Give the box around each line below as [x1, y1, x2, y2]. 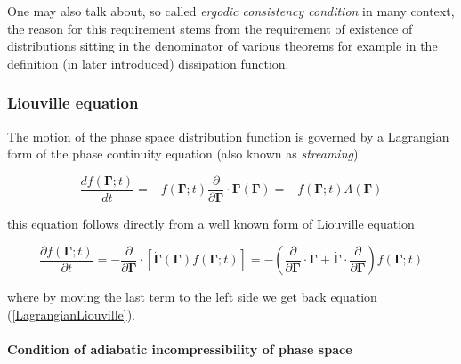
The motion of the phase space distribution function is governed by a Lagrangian [7, 126, 449, 145]
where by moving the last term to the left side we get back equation [7, 287, 377, 306]
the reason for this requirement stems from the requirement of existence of [7, 19, 413, 37]
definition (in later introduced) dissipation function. [7, 53, 289, 72]
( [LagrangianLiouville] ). [7, 305, 135, 324]
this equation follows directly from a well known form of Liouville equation [7, 214, 415, 232]
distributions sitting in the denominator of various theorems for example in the [7, 36, 438, 55]
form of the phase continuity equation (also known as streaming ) [7, 144, 359, 163]
